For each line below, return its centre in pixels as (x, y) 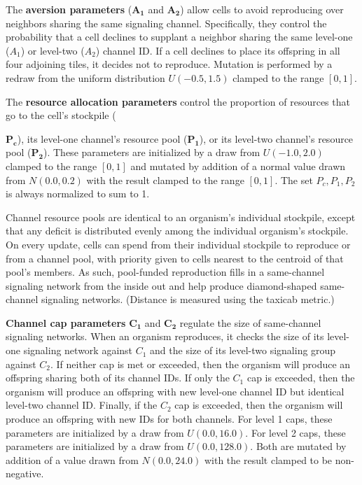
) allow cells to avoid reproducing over (262, 9)
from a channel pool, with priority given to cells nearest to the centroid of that (175, 258)
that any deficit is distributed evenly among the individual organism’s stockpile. (177, 231)
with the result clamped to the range (165, 180)
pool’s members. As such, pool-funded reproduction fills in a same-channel (165, 272)
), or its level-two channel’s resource (276, 138)
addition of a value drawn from (72, 459)
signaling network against (78, 350)
